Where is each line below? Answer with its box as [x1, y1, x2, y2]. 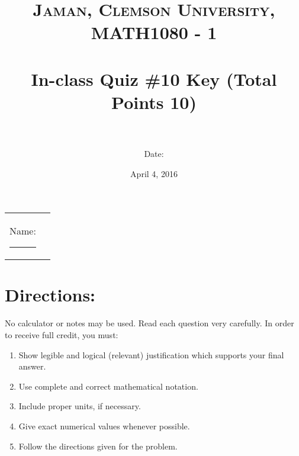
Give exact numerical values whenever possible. [18, 419, 190, 432]
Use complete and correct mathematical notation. [18, 380, 198, 392]
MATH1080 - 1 [91, 20, 217, 44]
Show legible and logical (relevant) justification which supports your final [18, 348, 284, 361]
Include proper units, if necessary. [18, 400, 141, 412]
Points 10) [111, 89, 197, 114]
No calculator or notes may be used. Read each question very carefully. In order [5, 317, 294, 329]
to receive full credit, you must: [5, 328, 118, 341]
